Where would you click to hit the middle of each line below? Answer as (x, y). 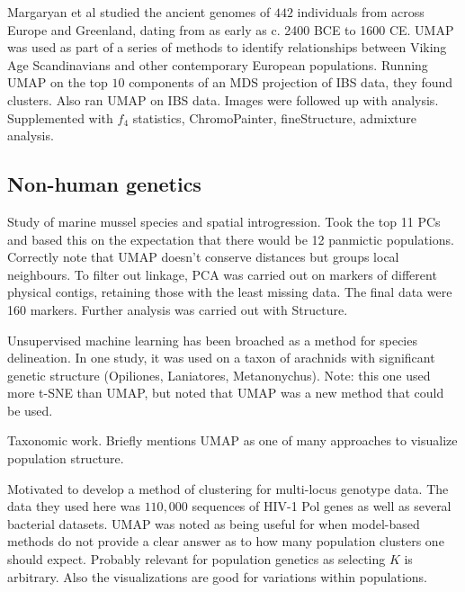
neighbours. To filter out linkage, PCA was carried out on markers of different (222, 274)
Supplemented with (60, 117)
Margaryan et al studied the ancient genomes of (139, 12)
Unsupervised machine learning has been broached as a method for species (212, 340)
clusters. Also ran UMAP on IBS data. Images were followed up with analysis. (223, 99)
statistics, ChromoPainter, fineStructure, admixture (275, 117)
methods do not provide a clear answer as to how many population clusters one (226, 541)
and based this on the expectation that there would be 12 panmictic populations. (231, 239)
